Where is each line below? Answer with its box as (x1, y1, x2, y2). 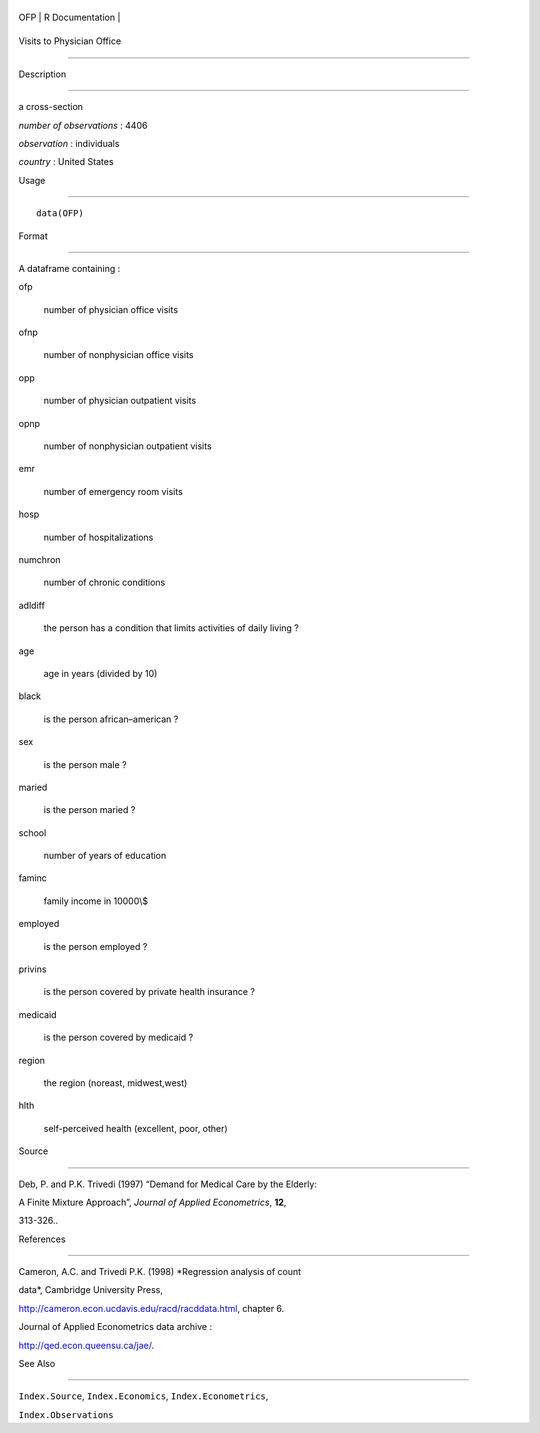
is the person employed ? (43, 940, 148, 952)
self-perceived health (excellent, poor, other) (43, 1122, 229, 1134)
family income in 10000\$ (43, 895, 149, 907)
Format (18, 230, 49, 242)
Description (18, 68, 67, 80)
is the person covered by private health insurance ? (43, 986, 255, 998)
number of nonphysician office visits (43, 349, 194, 361)
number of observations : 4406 (18, 119, 148, 131)
